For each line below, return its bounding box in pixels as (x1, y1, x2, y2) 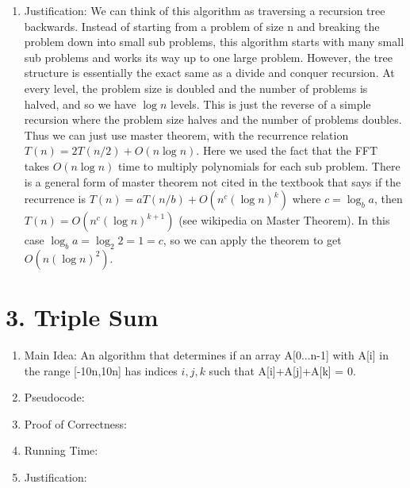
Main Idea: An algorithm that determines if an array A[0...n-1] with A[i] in (24, 347, 389, 363)
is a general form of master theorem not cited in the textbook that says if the (24, 173, 401, 190)
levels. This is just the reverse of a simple (171, 95, 371, 112)
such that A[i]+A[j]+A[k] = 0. (209, 362, 356, 378)
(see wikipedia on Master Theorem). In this (178, 212, 390, 229)
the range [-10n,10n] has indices (24, 362, 178, 378)
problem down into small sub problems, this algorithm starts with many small (24, 33, 404, 50)
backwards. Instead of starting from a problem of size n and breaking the (24, 17, 380, 34)
